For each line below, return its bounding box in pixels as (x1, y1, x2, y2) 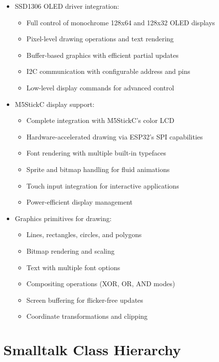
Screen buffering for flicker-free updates (26, 294, 143, 305)
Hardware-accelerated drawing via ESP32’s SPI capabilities (26, 131, 203, 141)
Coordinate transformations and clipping (26, 311, 148, 321)
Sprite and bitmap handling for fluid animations (26, 164, 170, 174)
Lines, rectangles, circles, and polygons (26, 229, 142, 240)
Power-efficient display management (26, 197, 133, 207)
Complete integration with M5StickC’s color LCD (26, 115, 174, 125)
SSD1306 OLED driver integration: (15, 1, 119, 11)
